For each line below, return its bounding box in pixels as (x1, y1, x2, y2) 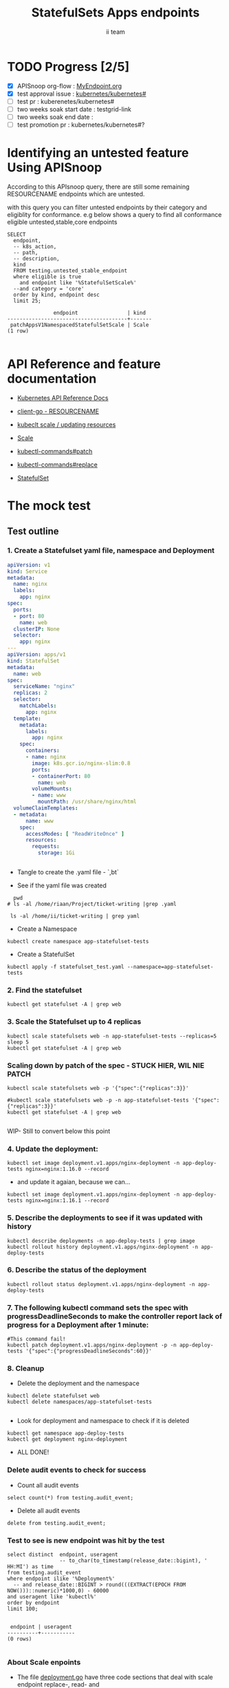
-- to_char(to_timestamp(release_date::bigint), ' (59, 1557, 208, 1564)
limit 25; (13, 297, 41, 304)
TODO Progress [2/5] (7, 59, 129, 74)
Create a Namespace (17, 925, 78, 933)
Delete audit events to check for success (7, 1465, 146, 1475)
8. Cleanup (7, 1364, 45, 1373)
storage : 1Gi (37, 850, 76, 856)
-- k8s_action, (13, 243, 57, 250)
